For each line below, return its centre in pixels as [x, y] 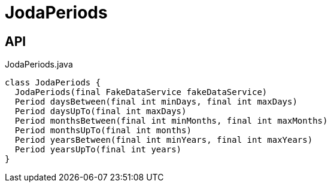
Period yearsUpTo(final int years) [98, 150]
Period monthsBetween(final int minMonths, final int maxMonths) [171, 121]
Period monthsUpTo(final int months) [103, 131]
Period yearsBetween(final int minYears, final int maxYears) [164, 140]
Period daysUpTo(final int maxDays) [101, 111]
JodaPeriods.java [39, 65]
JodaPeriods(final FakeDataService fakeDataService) [141, 92]
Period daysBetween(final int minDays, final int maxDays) [156, 102]
